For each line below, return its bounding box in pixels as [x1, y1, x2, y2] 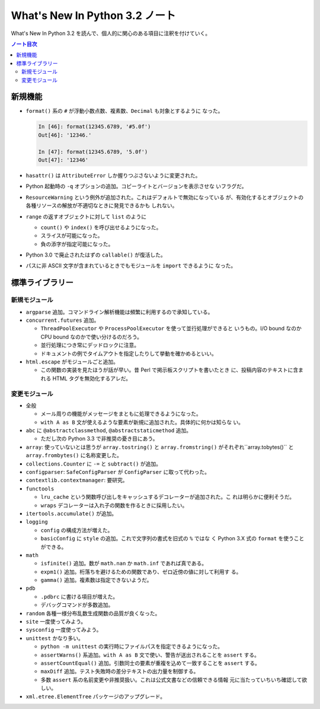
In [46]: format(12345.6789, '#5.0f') [38, 124, 151, 130]
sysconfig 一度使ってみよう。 [25, 626, 102, 634]
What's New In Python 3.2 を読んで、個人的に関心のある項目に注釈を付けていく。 [11, 30, 210, 37]
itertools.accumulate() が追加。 [25, 509, 117, 517]
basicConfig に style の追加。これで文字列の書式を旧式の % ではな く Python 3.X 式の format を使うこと [40, 535, 305, 542]
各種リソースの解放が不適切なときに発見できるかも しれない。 [25, 202, 178, 209]
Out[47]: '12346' [38, 156, 89, 163]
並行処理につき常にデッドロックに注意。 [40, 341, 139, 349]
